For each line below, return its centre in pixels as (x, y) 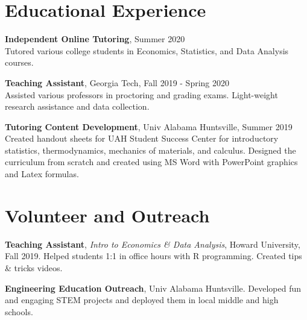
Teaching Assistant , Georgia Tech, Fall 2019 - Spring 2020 (117, 82)
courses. (19, 62)
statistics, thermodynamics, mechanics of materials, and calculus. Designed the (150, 150)
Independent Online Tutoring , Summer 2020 (95, 39)
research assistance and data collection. (77, 106)
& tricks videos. (34, 267)
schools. (19, 311)
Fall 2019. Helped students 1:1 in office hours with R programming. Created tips (153, 256)
